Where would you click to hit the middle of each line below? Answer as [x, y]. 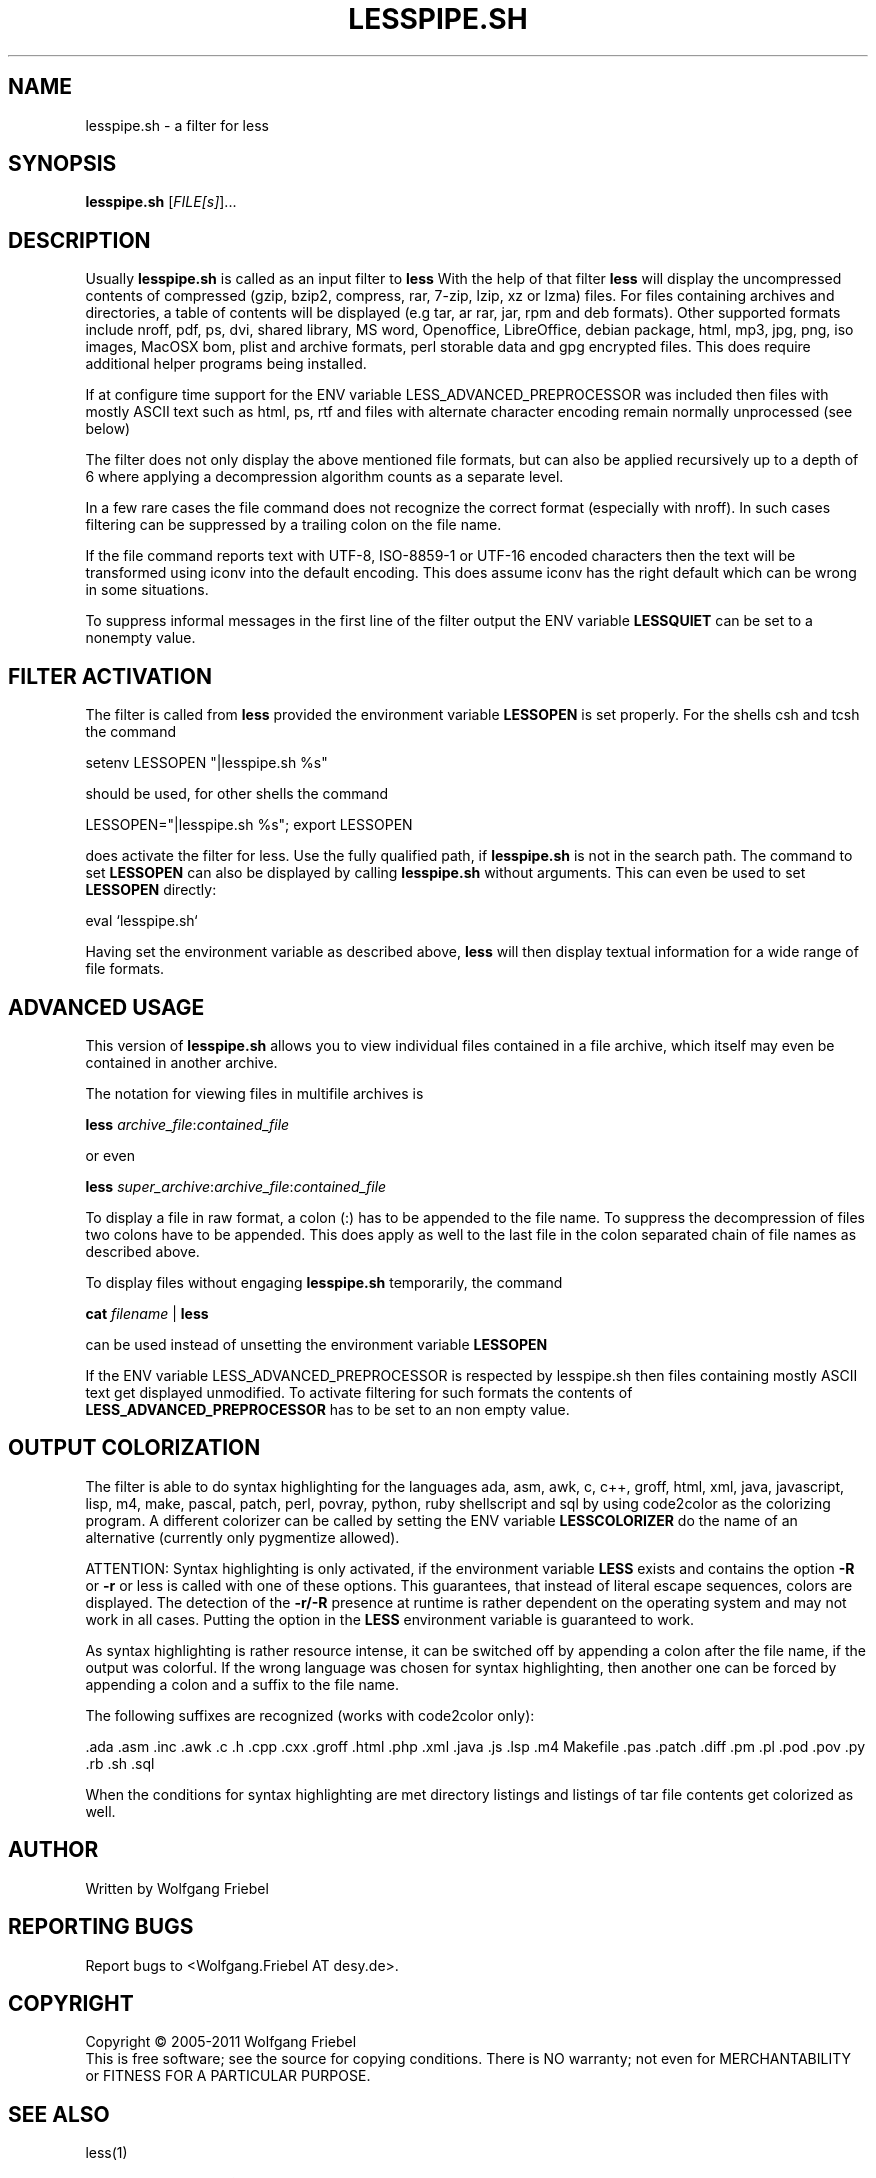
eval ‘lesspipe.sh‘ [141, 921]
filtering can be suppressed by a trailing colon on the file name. [293, 525]
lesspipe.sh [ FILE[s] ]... [161, 202]
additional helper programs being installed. [226, 364]
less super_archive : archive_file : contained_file [236, 1186]
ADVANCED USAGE [106, 1007]
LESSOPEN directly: [151, 890]
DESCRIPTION [79, 240]
